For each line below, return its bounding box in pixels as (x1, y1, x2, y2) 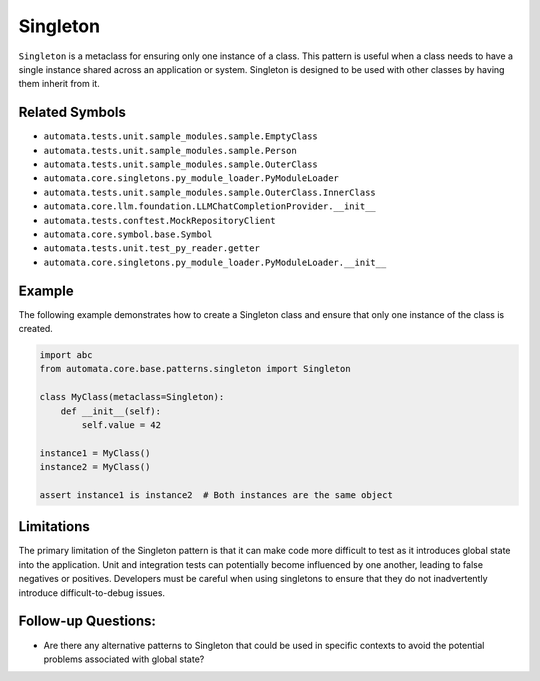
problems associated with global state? (43, 653, 205, 665)
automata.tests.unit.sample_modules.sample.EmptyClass (43, 131, 319, 142)
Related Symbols (18, 104, 127, 121)
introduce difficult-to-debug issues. (18, 586, 165, 599)
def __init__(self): (60, 405, 162, 417)
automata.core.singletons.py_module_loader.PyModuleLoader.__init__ (43, 256, 387, 268)
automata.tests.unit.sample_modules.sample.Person (43, 145, 297, 156)
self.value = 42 (81, 419, 162, 430)
